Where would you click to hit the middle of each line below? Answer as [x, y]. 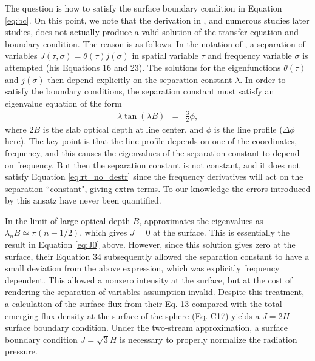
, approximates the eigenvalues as [201, 220]
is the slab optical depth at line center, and [123, 129]
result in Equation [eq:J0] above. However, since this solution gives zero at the [150, 244]
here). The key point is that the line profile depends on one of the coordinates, [151, 141]
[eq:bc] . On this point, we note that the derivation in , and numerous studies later [157, 20]
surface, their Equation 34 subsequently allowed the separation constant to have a [157, 256]
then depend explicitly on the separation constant [140, 79]
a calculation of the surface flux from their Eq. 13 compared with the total [144, 304]
